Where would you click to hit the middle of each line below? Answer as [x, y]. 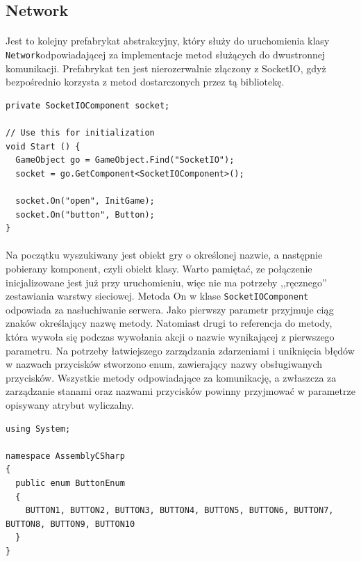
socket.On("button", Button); [85, 214]
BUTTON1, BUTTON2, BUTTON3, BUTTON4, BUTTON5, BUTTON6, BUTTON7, [179, 511]
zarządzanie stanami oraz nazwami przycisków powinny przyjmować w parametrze [180, 391]
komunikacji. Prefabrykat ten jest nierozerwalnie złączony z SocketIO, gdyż [166, 68]
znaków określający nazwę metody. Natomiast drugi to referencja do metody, [169, 323]
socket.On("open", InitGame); [85, 201]
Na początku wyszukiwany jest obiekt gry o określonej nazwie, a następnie [164, 255]
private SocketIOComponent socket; [88, 105]
